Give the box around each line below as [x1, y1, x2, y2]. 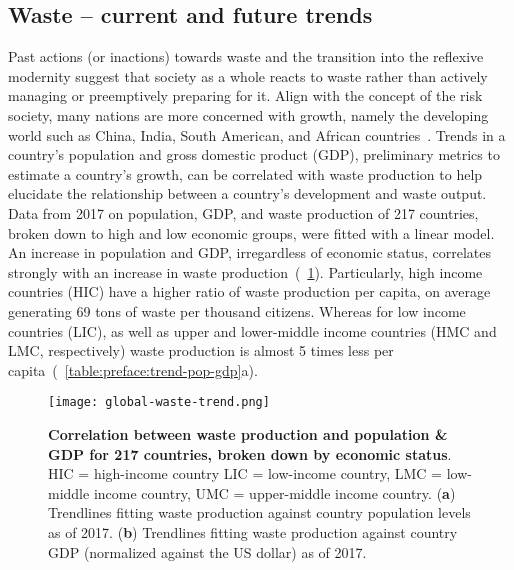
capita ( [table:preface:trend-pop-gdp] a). [8, 359, 258, 380]
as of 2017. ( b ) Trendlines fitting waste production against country [48, 521, 458, 542]
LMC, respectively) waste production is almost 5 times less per [8, 340, 394, 361]
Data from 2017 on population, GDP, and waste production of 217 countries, [8, 202, 479, 223]
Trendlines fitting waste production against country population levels [48, 502, 471, 523]
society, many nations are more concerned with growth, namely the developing [8, 104, 489, 125]
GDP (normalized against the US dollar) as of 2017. [48, 541, 367, 562]
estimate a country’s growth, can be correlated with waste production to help [8, 163, 483, 184]
